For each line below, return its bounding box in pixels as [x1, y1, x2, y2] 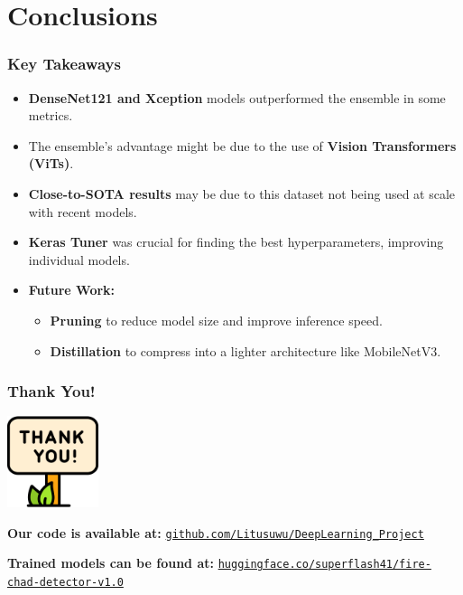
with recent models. [28, 202, 137, 221]
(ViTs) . [28, 154, 74, 173]
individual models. [28, 250, 130, 269]
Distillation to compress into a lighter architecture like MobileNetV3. [50, 341, 441, 360]
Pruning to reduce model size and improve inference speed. [50, 310, 383, 329]
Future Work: [28, 280, 116, 299]
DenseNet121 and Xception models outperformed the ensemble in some [28, 88, 446, 107]
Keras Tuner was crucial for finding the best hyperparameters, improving [28, 232, 444, 251]
